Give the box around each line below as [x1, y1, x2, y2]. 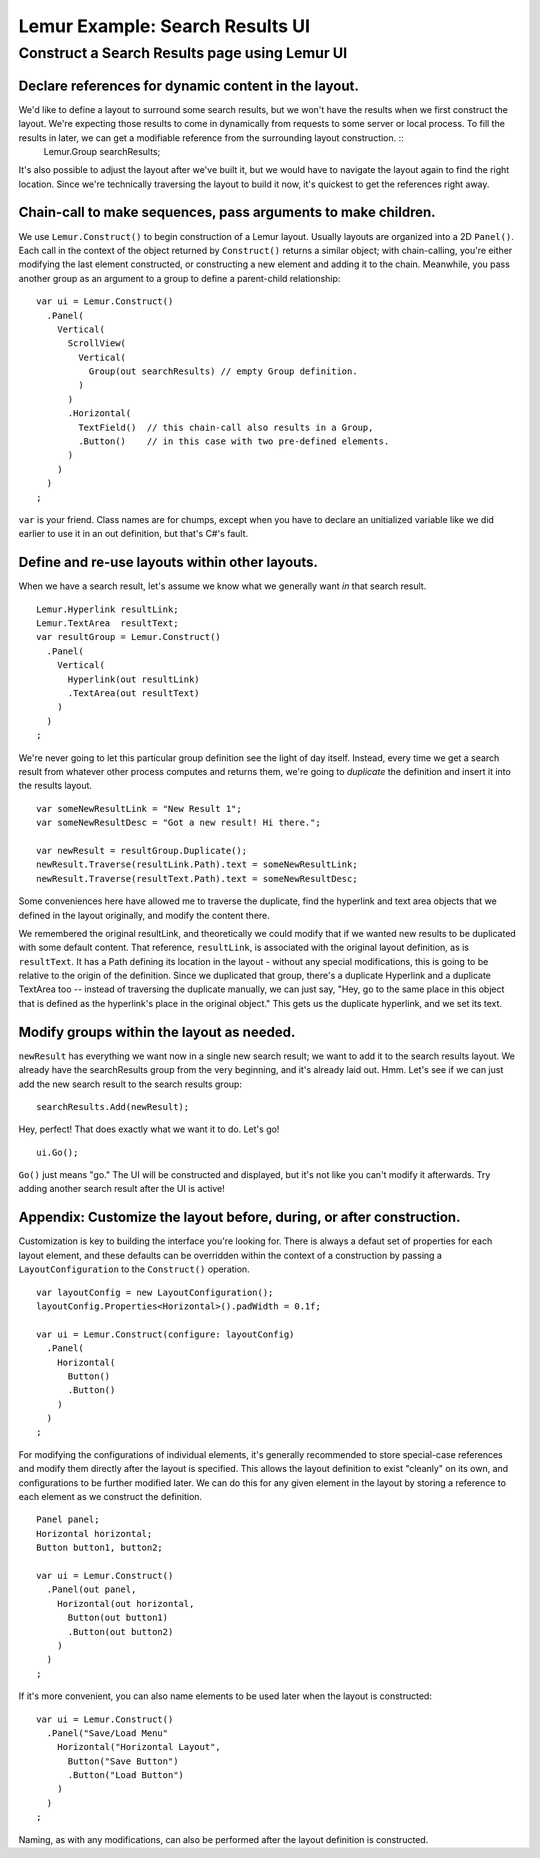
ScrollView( [67, 338, 127, 349]
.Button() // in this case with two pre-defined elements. [78, 436, 390, 447]
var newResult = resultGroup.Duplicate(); [36, 845, 248, 856]
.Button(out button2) [67, 1626, 174, 1637]
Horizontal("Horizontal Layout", [56, 1741, 222, 1753]
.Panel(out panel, [46, 1584, 137, 1595]
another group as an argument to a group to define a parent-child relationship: [18, 272, 341, 284]
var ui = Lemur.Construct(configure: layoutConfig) [36, 1328, 295, 1340]
